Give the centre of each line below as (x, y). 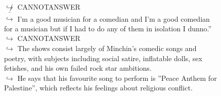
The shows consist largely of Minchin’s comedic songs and (107, 48)
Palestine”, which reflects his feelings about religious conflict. (98, 88)
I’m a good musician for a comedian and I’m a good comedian (114, 18)
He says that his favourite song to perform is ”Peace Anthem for (117, 78)
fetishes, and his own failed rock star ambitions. (78, 68)
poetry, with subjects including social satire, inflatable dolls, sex (103, 58)
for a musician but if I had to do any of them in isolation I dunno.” (108, 28)
